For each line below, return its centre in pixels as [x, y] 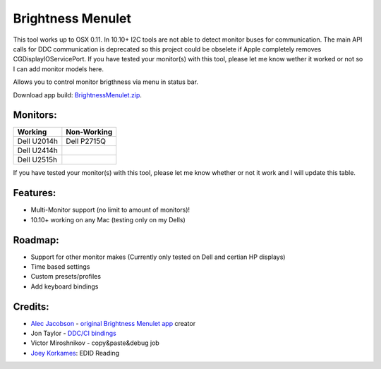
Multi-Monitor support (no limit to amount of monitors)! [110, 210]
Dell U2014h [37, 141]
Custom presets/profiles [66, 277]
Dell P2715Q [86, 141]
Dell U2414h [37, 150]
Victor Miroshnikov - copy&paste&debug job [95, 343]
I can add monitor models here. [58, 69]
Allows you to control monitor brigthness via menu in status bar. [106, 82]
